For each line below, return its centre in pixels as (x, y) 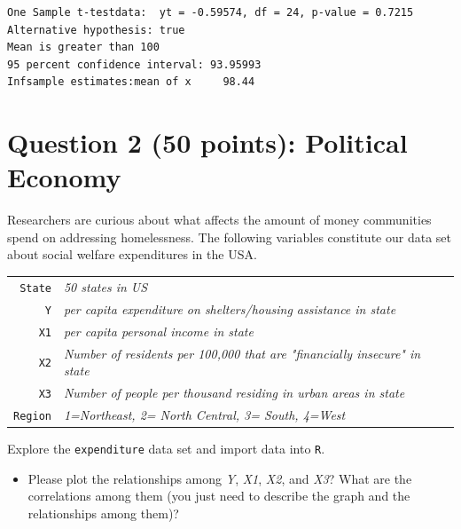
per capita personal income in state (158, 331)
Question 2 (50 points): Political (207, 142)
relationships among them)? (103, 513)
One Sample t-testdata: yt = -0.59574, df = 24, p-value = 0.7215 (211, 12)
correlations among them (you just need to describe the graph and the (219, 496)
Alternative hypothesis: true (96, 30)
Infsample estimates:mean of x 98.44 (131, 82)
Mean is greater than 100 (83, 47)
